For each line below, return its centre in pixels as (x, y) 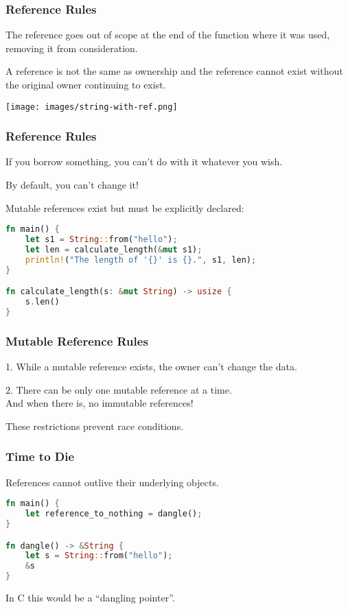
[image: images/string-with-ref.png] (92, 107)
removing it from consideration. (72, 48)
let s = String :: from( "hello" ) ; (99, 556)
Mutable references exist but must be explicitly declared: (125, 207)
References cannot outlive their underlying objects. (112, 482)
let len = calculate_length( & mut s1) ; (114, 250)
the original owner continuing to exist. (86, 84)
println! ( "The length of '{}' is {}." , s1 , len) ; (141, 260)
